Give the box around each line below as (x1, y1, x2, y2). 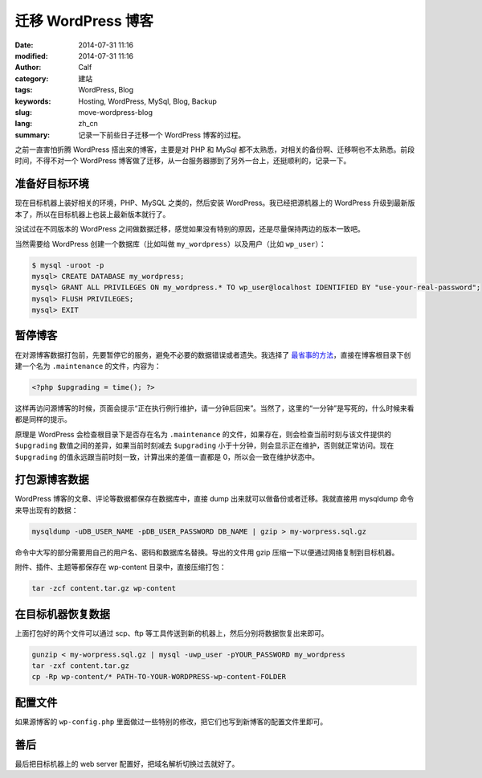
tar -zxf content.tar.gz (31, 661, 130, 670)
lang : (14, 119, 33, 129)
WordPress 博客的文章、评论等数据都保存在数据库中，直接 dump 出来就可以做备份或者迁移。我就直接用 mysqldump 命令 (14, 494, 415, 504)
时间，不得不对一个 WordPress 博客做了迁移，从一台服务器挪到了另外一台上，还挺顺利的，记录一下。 (14, 156, 351, 166)
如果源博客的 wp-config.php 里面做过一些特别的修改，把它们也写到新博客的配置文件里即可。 (14, 716, 328, 727)
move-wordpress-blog (78, 107, 153, 117)
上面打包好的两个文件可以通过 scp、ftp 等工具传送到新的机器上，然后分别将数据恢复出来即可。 (14, 628, 329, 638)
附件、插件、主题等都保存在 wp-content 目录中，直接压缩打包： (14, 563, 227, 572)
